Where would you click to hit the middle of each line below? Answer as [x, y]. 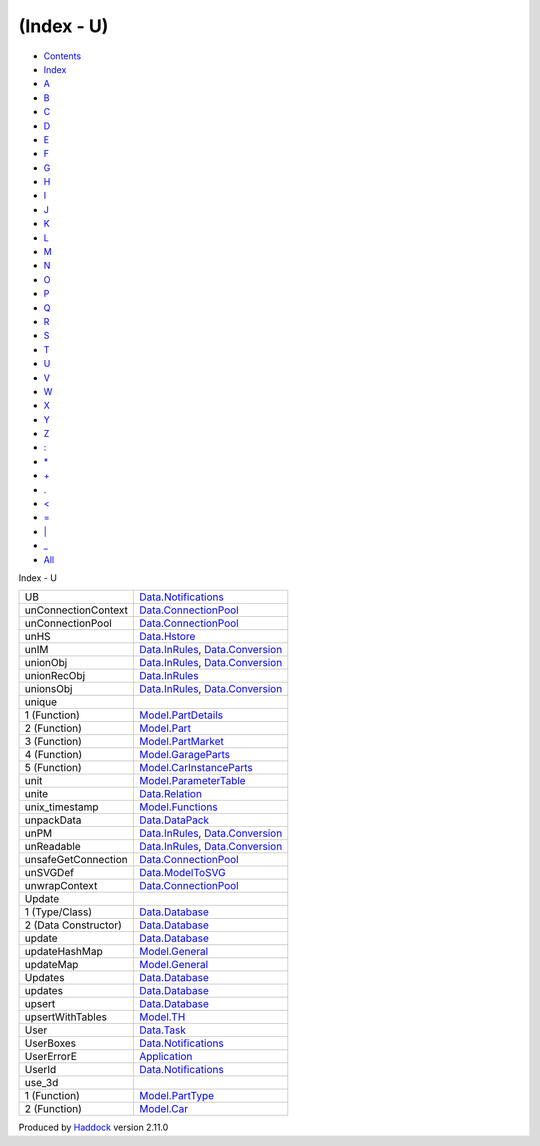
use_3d [41, 1083]
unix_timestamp [61, 807]
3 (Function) [53, 742]
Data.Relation [170, 794]
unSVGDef [49, 873]
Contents [62, 56]
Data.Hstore [167, 637]
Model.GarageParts [185, 755]
